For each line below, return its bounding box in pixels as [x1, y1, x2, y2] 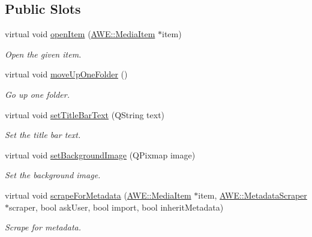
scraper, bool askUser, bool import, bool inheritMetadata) [9, 200, 224, 213]
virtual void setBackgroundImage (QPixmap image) [5, 148, 196, 161]
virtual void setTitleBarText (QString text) [5, 108, 165, 121]
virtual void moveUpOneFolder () [5, 68, 128, 80]
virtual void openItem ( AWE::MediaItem [5, 28, 155, 40]
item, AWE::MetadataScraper [198, 188, 307, 201]
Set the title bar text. [5, 128, 81, 141]
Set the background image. [5, 169, 101, 181]
